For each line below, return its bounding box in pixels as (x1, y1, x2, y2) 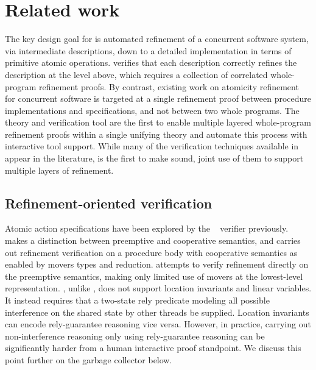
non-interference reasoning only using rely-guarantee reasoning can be (5, 329, 265, 342)
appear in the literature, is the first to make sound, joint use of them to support (5, 152, 304, 165)
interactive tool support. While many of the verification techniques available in (5, 140, 299, 152)
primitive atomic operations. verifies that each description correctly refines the (5, 56, 297, 69)
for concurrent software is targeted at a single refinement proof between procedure (5, 92, 312, 105)
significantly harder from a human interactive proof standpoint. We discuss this (5, 341, 301, 354)
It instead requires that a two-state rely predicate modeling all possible (5, 294, 270, 307)
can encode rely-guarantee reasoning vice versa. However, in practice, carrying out (5, 318, 311, 330)
